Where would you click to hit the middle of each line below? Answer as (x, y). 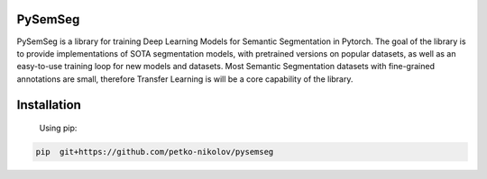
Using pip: (58, 128)
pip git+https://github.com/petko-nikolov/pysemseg (155, 152)
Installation (49, 105)
